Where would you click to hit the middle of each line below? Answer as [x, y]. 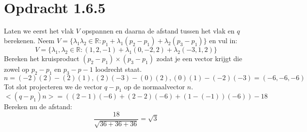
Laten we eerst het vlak [39, 31]
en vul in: [223, 40]
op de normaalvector [154, 86]
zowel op [17, 69]
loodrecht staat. [119, 69]
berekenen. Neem [29, 40]
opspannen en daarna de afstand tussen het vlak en [158, 31]
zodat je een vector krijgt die [199, 58]
